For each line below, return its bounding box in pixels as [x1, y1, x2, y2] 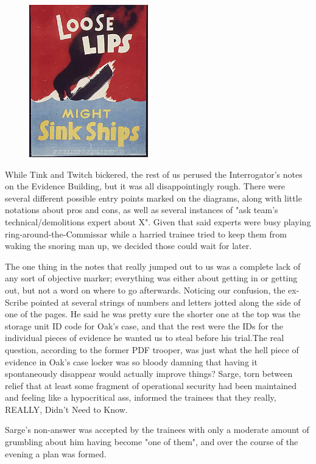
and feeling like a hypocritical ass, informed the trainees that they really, [5, 391, 276, 404]
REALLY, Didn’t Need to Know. [5, 402, 128, 415]
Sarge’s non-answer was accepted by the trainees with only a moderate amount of [5, 423, 309, 436]
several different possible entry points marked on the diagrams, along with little [5, 191, 302, 204]
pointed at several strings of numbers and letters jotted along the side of [30, 295, 301, 308]
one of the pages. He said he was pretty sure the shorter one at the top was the [5, 308, 301, 320]
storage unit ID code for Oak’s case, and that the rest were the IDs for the [5, 319, 284, 332]
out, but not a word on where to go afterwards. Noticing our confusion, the [5, 283, 286, 296]
